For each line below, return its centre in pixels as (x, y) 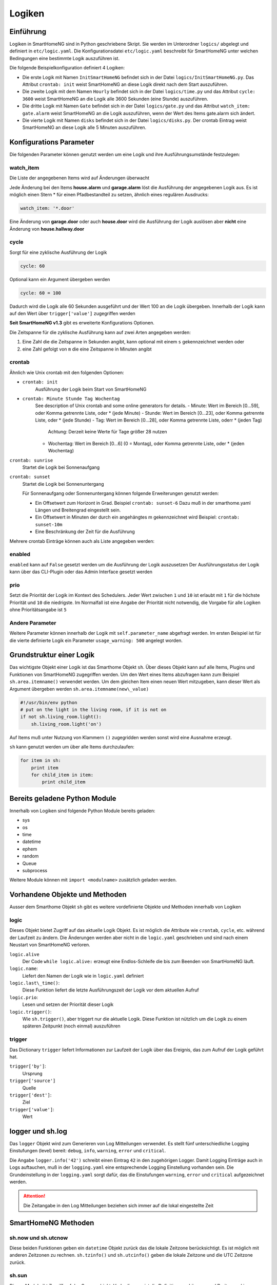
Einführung (28, 32)
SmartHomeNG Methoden (52, 1223)
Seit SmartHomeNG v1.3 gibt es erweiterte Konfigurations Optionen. (82, 323)
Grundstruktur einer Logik (52, 655)
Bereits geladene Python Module (63, 798)
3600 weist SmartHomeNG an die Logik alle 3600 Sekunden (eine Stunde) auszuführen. (115, 99)
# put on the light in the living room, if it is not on (93, 710)
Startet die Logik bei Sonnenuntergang (63, 484)
